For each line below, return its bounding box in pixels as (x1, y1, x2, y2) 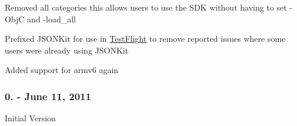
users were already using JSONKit (5, 44, 129, 56)
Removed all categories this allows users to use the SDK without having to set (5, 1, 287, 13)
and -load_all (27, 12, 76, 25)
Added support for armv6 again (5, 64, 119, 76)
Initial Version (5, 112, 56, 124)
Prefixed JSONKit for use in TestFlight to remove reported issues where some (5, 32, 286, 45)
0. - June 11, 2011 (5, 88, 91, 103)
